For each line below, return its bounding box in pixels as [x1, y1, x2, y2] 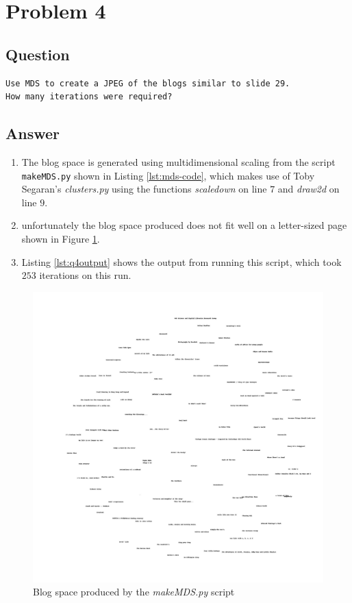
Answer [5, 123, 60, 144]
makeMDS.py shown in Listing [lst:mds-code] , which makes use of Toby [21, 168, 315, 182]
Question [5, 43, 70, 64]
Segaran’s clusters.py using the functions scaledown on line [21, 182, 267, 196]
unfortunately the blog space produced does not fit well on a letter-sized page [21, 218, 347, 232]
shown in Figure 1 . [21, 232, 100, 245]
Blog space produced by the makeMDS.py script [33, 584, 235, 599]
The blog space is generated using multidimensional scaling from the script [21, 154, 336, 169]
